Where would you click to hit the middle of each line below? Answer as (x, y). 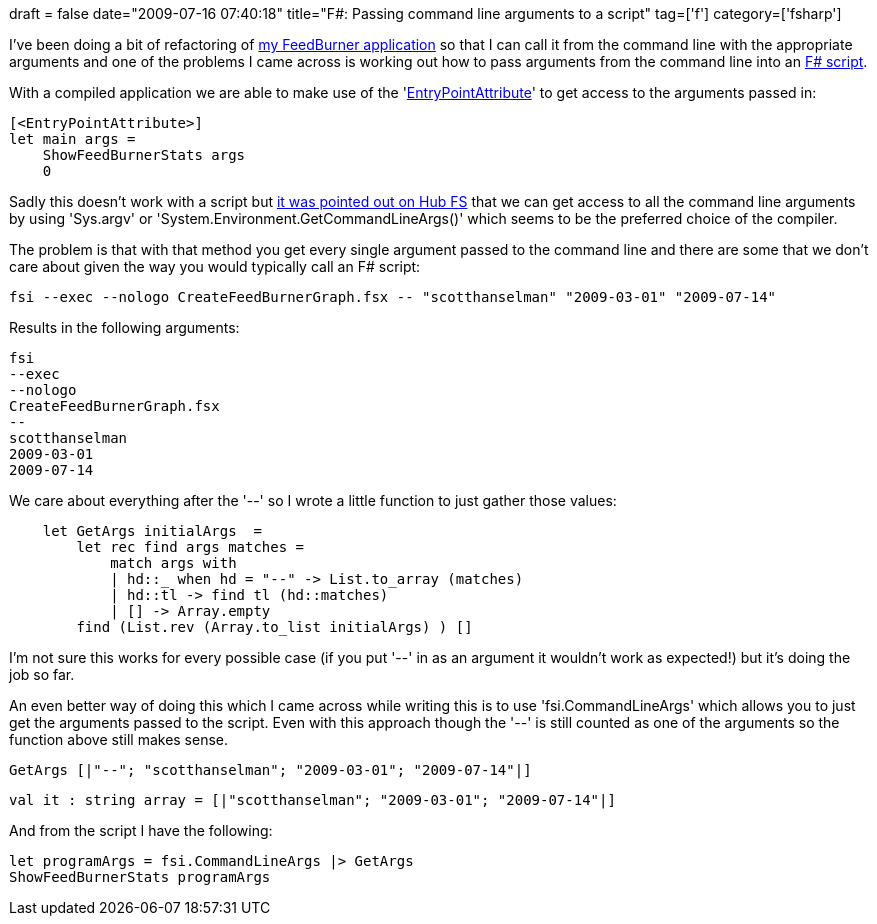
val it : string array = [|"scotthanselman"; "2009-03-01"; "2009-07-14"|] (312, 800)
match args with (173, 563)
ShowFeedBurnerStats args (144, 155)
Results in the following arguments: (124, 327)
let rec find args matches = (190, 547)
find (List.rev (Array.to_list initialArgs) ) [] (274, 627)
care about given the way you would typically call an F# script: (215, 266)
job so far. (42, 674)
